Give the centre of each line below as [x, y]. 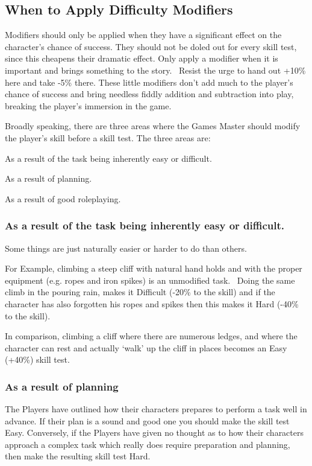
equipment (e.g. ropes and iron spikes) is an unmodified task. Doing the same [150, 280]
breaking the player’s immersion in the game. [88, 105]
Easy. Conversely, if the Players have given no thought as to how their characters [154, 432]
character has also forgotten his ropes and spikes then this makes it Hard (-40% [152, 303]
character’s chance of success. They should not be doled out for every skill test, [151, 46]
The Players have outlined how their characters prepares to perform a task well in [156, 409]
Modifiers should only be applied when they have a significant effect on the [143, 35]
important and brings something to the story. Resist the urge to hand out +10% [155, 70]
